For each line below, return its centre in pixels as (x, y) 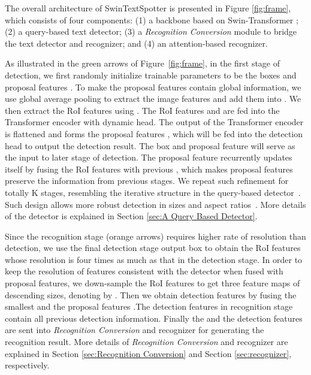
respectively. (27, 365)
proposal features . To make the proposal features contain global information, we (153, 87)
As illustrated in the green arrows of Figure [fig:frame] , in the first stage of (143, 63)
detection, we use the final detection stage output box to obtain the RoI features (153, 248)
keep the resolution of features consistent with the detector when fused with (144, 271)
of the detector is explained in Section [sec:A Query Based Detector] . (131, 216)
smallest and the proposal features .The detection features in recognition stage (149, 306)
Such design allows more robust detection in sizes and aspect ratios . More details (155, 204)
